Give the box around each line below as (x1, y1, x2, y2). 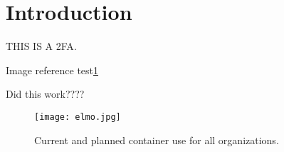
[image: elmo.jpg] (34, 111, 121, 122)
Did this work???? (6, 86, 85, 101)
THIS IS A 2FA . (6, 39, 77, 54)
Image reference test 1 (6, 62, 99, 77)
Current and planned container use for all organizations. (34, 132, 279, 147)
